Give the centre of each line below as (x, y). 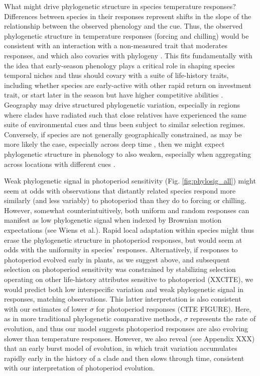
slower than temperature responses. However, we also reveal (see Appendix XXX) (129, 338)
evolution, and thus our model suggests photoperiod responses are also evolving (126, 328)
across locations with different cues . (60, 164)
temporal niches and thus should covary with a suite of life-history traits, (116, 75)
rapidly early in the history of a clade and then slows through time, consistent (124, 358)
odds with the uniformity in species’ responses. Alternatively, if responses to (121, 250)
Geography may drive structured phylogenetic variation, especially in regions (122, 104)
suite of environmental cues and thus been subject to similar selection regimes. (125, 124)
